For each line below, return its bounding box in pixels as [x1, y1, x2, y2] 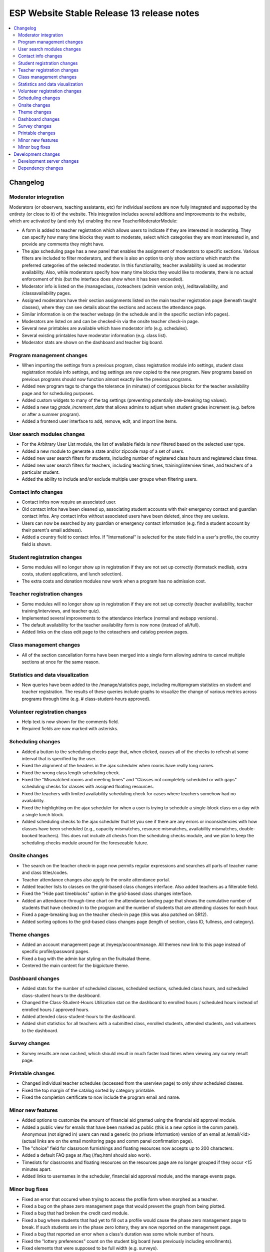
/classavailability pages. [21, 290, 71, 296]
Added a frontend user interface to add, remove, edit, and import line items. [21, 418, 177, 424]
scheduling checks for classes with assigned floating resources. [21, 784, 154, 790]
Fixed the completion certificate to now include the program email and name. [21, 1094, 180, 1100]
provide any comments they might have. [21, 241, 104, 247]
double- [239, 825, 256, 831]
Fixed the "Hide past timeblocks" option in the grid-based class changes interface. [21, 890, 192, 896]
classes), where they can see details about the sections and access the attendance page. [21, 304, 206, 310]
